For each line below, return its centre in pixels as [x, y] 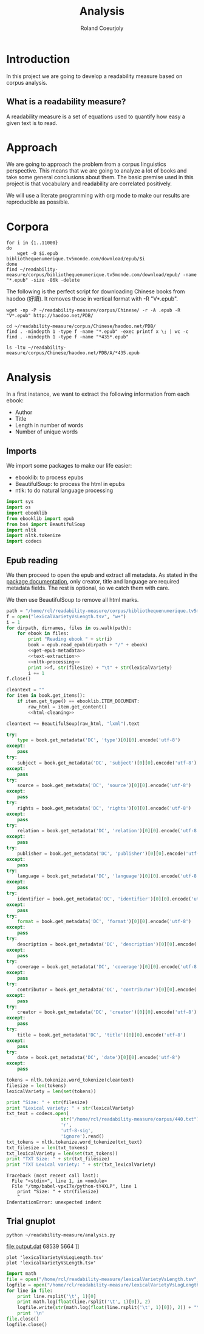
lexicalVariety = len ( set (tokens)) [51, 1091]
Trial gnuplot [31, 1221]
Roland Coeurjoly [102, 28]
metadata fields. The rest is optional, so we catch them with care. [88, 588]
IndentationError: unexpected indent [54, 1202]
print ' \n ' [31, 1313]
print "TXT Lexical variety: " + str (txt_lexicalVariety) [81, 1165]
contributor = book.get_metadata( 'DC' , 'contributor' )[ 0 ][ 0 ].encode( [107, 990]
